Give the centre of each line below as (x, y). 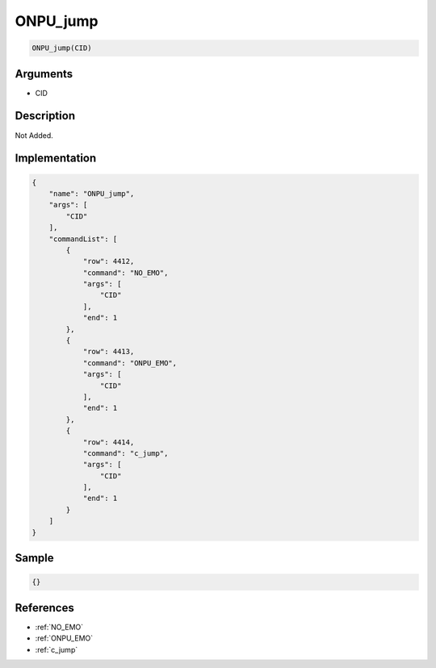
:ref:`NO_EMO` (59, 627)
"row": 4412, (109, 261)
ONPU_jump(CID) (62, 48)
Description (45, 116)
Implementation (56, 159)
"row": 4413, (109, 352)
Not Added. (34, 135)
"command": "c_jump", (126, 453)
